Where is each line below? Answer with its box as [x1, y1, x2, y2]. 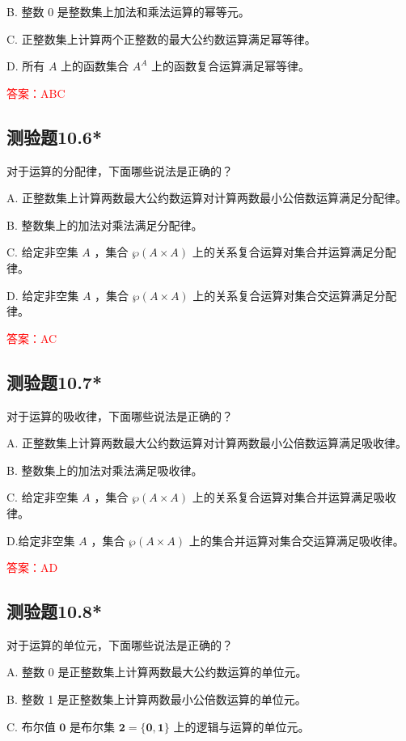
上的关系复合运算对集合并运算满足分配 [192, 243, 396, 260]
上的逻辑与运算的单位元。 [173, 718, 310, 735]
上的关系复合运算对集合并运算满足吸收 [192, 489, 396, 506]
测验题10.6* [6, 124, 102, 149]
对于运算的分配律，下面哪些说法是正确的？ [6, 162, 233, 179]
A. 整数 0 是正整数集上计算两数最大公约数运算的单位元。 [6, 663, 307, 680]
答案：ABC [6, 84, 66, 101]
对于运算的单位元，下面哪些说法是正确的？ [6, 636, 233, 653]
